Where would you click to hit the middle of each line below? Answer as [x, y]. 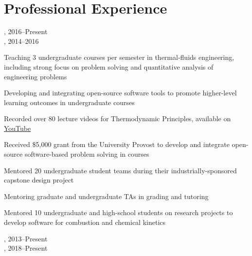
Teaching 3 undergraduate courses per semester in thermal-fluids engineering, [119, 57]
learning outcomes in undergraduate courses [69, 102]
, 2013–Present [26, 238]
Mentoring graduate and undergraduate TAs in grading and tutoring [106, 196]
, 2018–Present [26, 248]
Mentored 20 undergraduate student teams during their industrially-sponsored [120, 170]
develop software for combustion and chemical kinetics [85, 222]
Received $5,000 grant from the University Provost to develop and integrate [117, 144]
